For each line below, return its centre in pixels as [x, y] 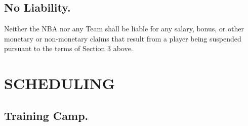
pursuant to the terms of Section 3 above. [69, 48]
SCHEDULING [60, 83]
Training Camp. [46, 115]
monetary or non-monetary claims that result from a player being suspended [123, 38]
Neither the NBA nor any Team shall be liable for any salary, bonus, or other [124, 29]
